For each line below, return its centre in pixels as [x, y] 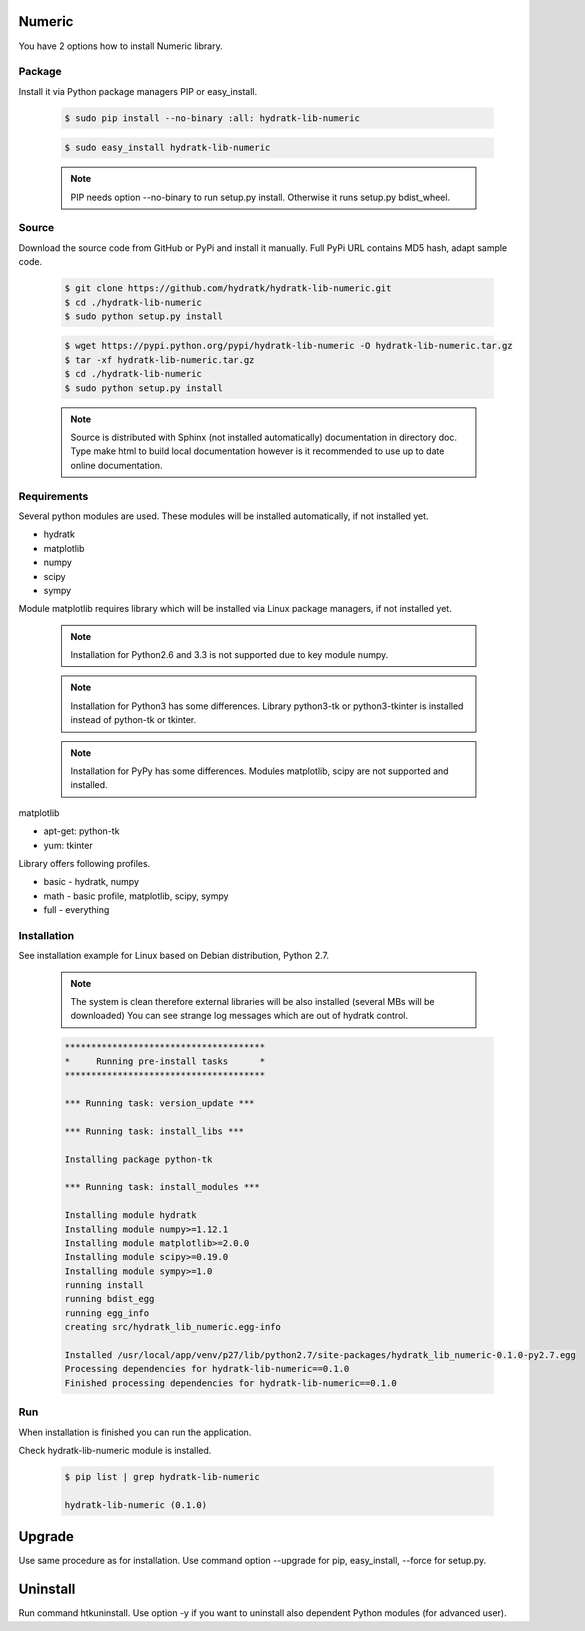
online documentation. [116, 465]
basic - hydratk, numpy [91, 882]
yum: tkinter [68, 845]
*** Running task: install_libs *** [154, 1131]
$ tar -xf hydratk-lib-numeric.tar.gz [159, 359]
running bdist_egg [109, 1299]
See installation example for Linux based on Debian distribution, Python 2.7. [174, 956]
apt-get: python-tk [81, 831]
